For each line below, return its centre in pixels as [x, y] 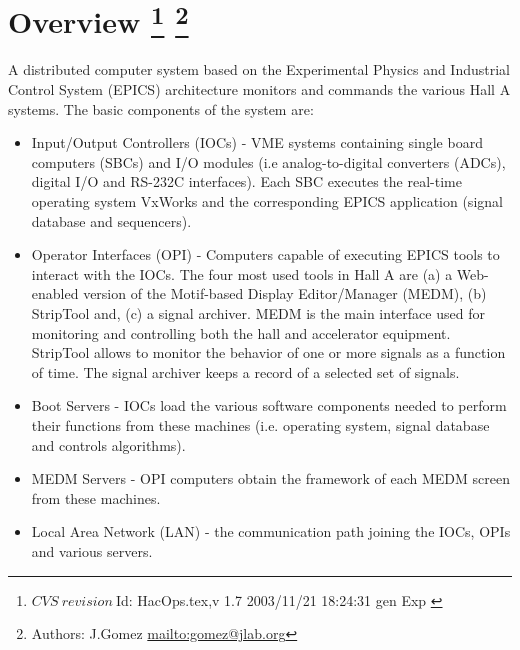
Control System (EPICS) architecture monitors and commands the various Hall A [259, 89]
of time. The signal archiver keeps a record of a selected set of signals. [245, 371]
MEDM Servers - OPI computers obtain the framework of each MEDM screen [270, 478]
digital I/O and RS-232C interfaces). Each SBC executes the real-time [246, 181]
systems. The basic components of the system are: [161, 108]
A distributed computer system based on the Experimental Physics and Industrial [259, 69]
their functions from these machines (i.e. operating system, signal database [260, 424]
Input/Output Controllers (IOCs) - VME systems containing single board [257, 142]
